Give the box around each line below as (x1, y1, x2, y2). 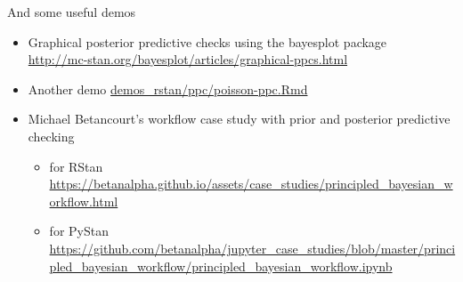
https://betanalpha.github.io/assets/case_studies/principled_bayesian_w (49, 174, 453, 193)
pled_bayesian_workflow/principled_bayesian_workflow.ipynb (49, 256, 393, 275)
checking (28, 126, 75, 145)
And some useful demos (7, 3, 136, 20)
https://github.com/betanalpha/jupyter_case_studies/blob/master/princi (49, 238, 456, 257)
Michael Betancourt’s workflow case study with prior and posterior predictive (28, 109, 451, 128)
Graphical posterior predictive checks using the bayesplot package (28, 32, 387, 51)
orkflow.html (49, 191, 118, 210)
